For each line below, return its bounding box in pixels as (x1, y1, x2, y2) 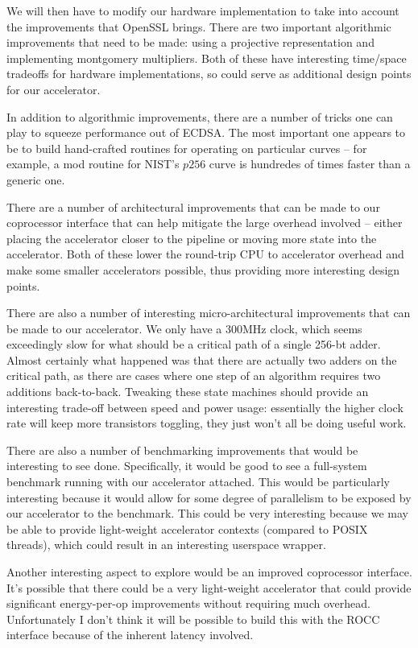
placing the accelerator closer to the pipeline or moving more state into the (6, 229, 377, 246)
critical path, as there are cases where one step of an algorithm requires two (6, 367, 381, 384)
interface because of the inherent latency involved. (6, 626, 254, 643)
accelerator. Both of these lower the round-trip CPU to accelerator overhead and (6, 246, 404, 262)
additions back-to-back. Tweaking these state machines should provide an (6, 383, 369, 400)
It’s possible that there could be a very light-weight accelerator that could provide (6, 579, 412, 596)
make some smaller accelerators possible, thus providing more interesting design (6, 261, 400, 278)
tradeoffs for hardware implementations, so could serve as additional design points (6, 65, 412, 82)
